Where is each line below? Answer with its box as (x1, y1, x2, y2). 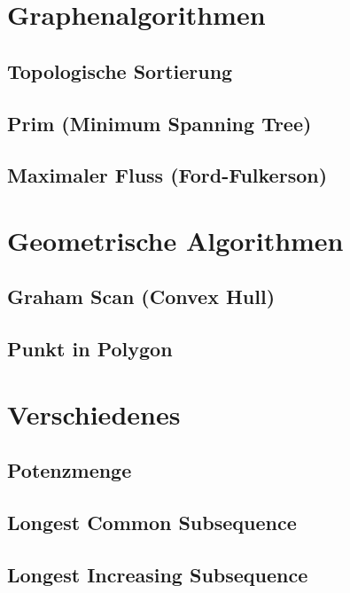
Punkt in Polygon (7, 335, 173, 363)
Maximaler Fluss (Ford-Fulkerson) (7, 161, 328, 189)
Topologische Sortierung (7, 57, 233, 84)
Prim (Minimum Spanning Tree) (7, 109, 312, 137)
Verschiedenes (7, 395, 181, 432)
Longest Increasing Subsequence (7, 560, 308, 588)
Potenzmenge (7, 456, 132, 484)
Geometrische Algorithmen (7, 222, 344, 258)
